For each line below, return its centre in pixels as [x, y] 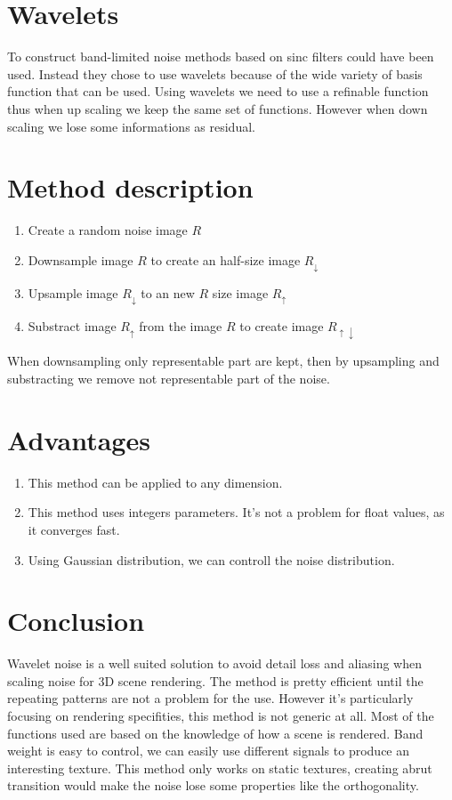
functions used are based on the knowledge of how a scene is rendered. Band [215, 733]
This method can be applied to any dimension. [155, 482]
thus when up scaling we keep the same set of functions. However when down [218, 108]
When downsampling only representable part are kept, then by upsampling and [223, 361]
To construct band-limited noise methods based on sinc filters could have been [221, 57]
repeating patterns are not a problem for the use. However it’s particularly [210, 698]
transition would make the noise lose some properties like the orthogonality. [213, 785]
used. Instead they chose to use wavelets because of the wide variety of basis [215, 73]
